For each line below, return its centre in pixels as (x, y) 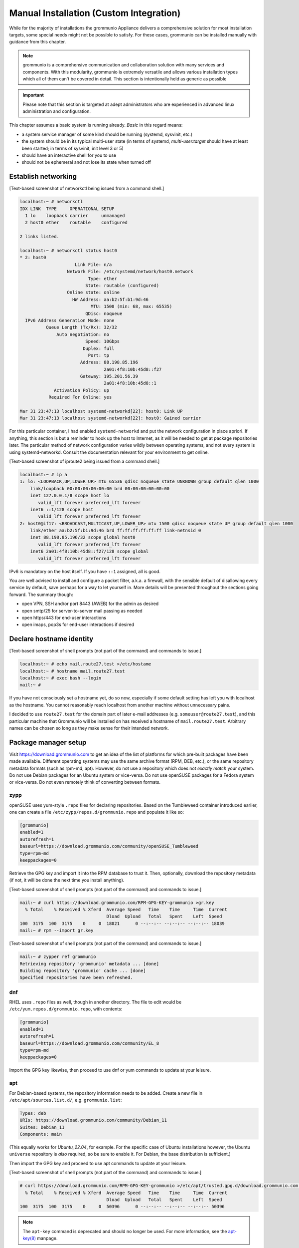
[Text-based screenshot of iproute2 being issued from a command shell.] (84, 461)
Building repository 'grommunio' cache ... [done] (83, 970)
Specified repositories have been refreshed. (76, 978)
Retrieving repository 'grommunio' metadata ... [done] (89, 964)
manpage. (47, 1239)
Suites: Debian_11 (42, 1127)
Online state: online (93, 293)
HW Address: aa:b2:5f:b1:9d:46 (111, 299)
